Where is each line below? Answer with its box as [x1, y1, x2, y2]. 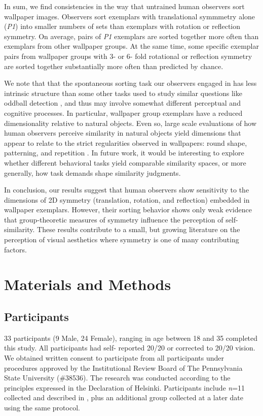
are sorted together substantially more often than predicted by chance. [4, 60, 223, 71]
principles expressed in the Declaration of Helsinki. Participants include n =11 [4, 382, 245, 393]
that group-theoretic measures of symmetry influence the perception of [4, 214, 223, 225]
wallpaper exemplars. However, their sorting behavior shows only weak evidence [4, 204, 252, 215]
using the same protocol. [4, 402, 80, 412]
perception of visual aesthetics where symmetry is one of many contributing [4, 234, 239, 245]
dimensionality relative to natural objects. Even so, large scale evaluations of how [4, 117, 257, 128]
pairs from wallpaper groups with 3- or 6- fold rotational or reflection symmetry [4, 50, 252, 61]
